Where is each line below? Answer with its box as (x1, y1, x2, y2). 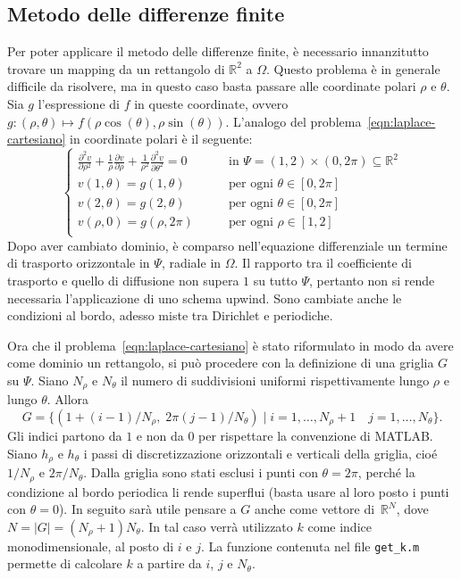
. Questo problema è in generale (266, 59, 440, 78)
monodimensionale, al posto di (7, 536, 174, 555)
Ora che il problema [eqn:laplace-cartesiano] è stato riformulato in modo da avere (7, 335, 454, 354)
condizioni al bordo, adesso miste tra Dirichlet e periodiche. (7, 306, 333, 325)
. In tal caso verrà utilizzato (140, 517, 293, 535)
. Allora (46, 390, 89, 409)
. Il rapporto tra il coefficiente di (234, 253, 412, 272)
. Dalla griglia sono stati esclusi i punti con (83, 463, 318, 482)
